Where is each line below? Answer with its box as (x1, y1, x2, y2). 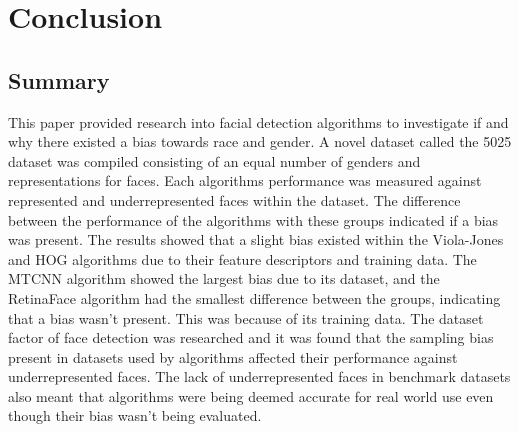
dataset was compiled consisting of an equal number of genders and (8, 150, 421, 171)
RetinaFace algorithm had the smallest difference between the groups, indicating (8, 287, 501, 308)
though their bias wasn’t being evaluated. (8, 405, 262, 426)
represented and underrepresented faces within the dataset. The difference (8, 189, 461, 210)
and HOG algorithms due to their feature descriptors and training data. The (8, 248, 477, 269)
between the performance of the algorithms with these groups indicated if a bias (8, 209, 499, 230)
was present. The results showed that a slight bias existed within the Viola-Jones (8, 229, 504, 250)
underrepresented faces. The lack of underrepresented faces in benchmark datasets (8, 366, 511, 387)
